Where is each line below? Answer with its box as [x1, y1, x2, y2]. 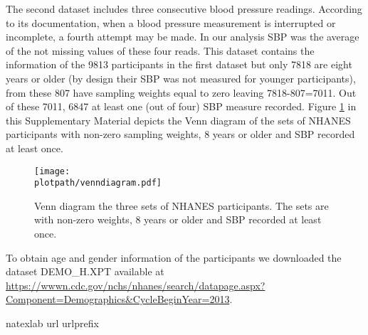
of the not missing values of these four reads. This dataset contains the [6, 43, 315, 58]
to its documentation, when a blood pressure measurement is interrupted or [6, 15, 336, 30]
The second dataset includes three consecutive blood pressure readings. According [6, 1, 362, 16]
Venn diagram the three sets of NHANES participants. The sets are [34, 198, 329, 213]
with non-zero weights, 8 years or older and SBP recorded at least [34, 212, 322, 227]
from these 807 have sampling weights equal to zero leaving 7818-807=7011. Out [6, 85, 357, 100]
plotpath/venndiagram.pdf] [34, 178, 162, 188]
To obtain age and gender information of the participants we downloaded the [6, 250, 342, 265]
